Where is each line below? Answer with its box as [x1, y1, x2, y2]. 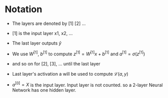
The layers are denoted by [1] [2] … [12, 20, 86, 26]
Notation [5, 4, 43, 15]
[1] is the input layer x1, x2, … [12, 30, 73, 36]
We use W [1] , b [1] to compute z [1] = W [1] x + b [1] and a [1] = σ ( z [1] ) [12, 50, 145, 57]
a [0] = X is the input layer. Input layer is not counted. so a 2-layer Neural [12, 81, 163, 88]
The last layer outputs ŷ [12, 40, 62, 46]
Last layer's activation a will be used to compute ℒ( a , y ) [12, 71, 129, 77]
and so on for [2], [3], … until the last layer [12, 60, 100, 67]
